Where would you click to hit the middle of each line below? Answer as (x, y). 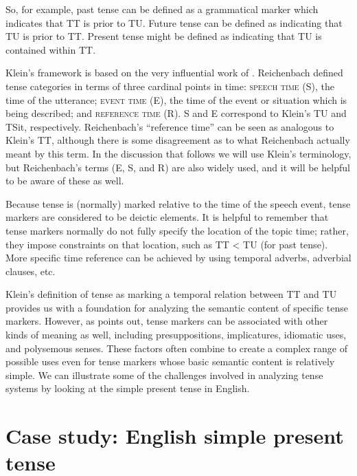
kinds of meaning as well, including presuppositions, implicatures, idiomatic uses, (176, 335)
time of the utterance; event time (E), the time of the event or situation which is (176, 99)
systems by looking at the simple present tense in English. (128, 388)
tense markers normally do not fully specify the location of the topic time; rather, (177, 230)
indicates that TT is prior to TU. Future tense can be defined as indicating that (174, 22)
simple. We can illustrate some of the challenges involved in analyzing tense (164, 375)
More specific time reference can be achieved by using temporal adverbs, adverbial (178, 258)
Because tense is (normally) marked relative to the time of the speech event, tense (178, 203)
